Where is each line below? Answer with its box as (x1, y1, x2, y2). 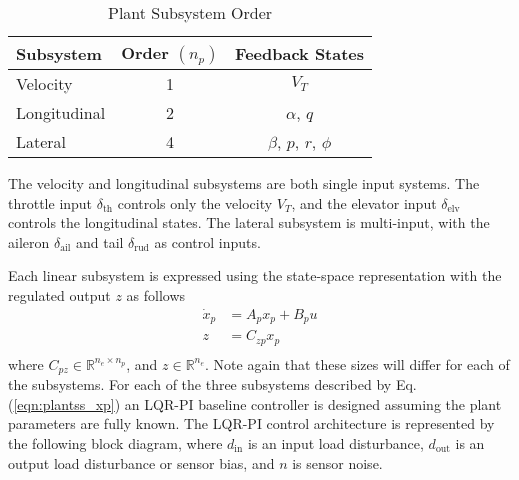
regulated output (8, 284, 111, 305)
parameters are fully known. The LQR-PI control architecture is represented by (8, 413, 495, 434)
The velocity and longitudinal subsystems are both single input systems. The (8, 173, 480, 193)
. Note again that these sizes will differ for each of (205, 353, 510, 374)
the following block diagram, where (8, 433, 223, 454)
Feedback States (235, 41, 365, 65)
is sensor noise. (292, 452, 383, 473)
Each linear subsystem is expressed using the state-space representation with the (8, 265, 502, 286)
